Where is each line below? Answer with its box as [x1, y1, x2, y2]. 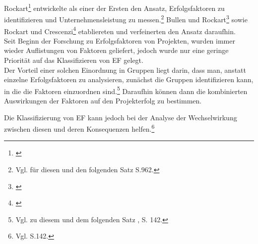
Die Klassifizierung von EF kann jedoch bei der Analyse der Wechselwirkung [4, 112, 237, 122]
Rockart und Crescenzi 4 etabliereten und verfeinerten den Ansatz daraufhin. [4, 24, 236, 36]
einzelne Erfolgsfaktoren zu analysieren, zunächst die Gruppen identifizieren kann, [4, 74, 254, 85]
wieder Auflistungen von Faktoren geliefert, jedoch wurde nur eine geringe [4, 45, 229, 55]
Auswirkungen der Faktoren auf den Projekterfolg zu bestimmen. [4, 95, 202, 105]
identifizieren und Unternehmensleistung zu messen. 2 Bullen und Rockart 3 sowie [4, 13, 248, 24]
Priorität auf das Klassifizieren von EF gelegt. [4, 54, 143, 65]
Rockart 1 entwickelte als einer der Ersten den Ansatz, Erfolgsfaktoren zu [4, 1, 225, 13]
